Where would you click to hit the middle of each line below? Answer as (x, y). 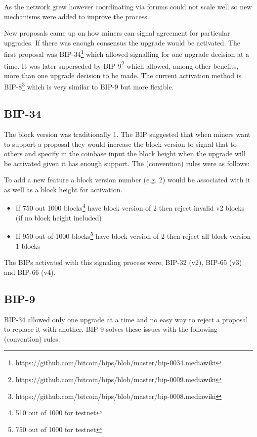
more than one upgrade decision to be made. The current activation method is (123, 75)
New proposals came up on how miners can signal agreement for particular (117, 33)
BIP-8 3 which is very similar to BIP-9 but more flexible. (89, 86)
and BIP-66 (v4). (30, 272)
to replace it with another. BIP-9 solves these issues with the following (111, 329)
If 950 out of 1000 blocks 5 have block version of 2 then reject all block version (133, 235)
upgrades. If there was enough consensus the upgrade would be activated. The (122, 42)
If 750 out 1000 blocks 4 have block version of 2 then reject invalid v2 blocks (130, 207)
